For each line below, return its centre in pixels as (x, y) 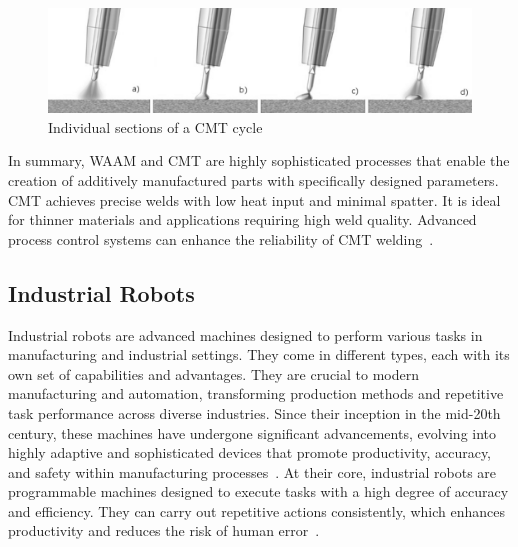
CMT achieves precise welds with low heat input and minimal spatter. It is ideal (254, 199)
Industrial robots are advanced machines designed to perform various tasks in (245, 334)
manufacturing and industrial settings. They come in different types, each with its (259, 354)
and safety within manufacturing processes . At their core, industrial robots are (252, 471)
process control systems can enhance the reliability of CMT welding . (221, 238)
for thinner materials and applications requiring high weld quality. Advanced (242, 219)
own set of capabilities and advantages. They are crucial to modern (213, 373)
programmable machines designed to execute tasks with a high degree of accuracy (258, 491)
